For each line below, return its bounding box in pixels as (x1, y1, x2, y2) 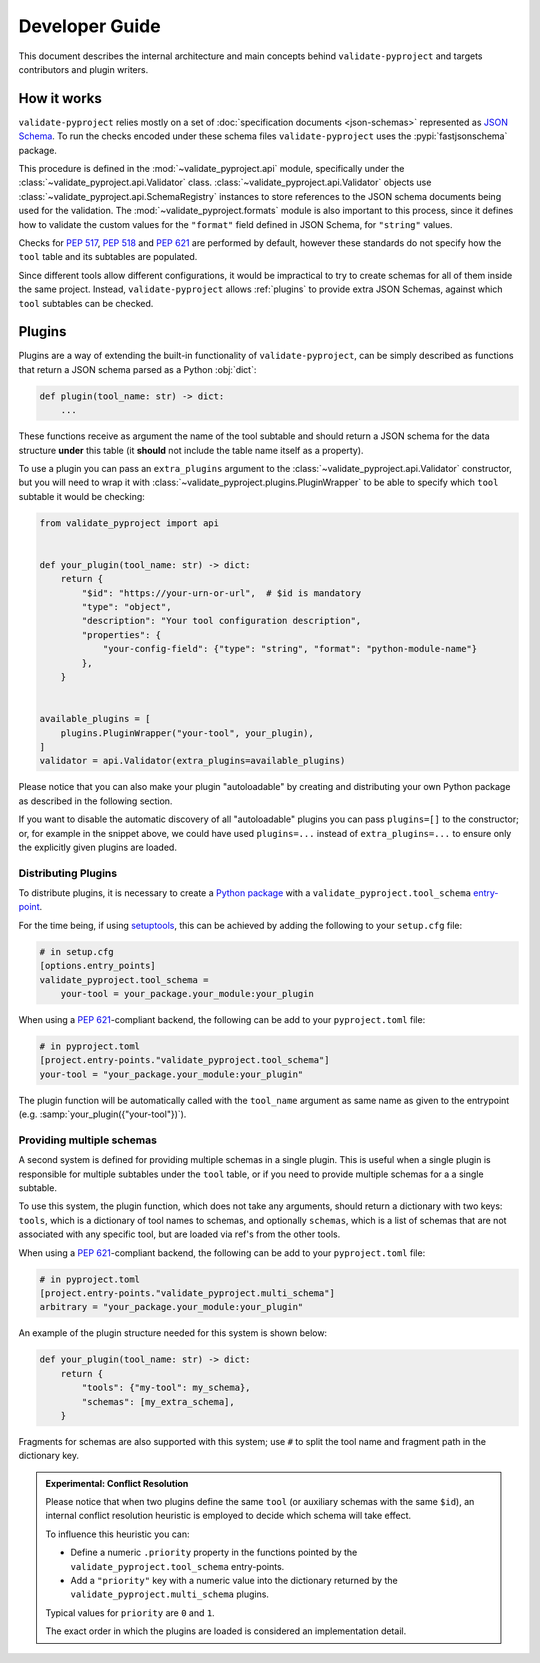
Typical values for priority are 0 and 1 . (45, 1606, 215, 1619)
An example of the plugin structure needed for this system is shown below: (18, 1327, 328, 1339)
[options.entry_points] (39, 960, 157, 972)
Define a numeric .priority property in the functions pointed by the (70, 1546, 358, 1559)
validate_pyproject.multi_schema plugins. (70, 1588, 270, 1600)
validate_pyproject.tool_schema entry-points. (70, 1560, 285, 1572)
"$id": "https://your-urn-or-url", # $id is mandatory (81, 587, 362, 599)
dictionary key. (18, 1450, 80, 1462)
